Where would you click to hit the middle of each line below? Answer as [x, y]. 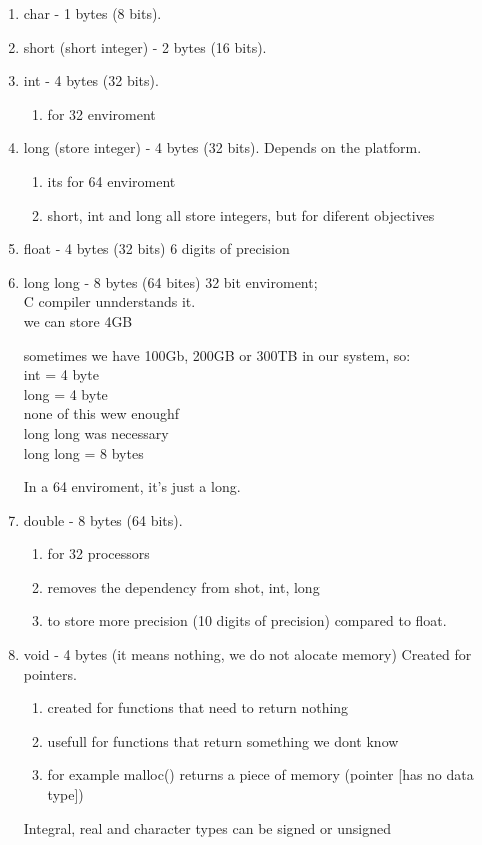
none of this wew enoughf [101, 413]
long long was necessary [96, 432]
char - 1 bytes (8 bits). [92, 13]
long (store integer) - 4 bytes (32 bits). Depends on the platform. [222, 147]
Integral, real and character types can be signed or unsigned [207, 827]
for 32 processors [98, 553]
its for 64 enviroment [111, 180]
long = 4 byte [65, 393]
